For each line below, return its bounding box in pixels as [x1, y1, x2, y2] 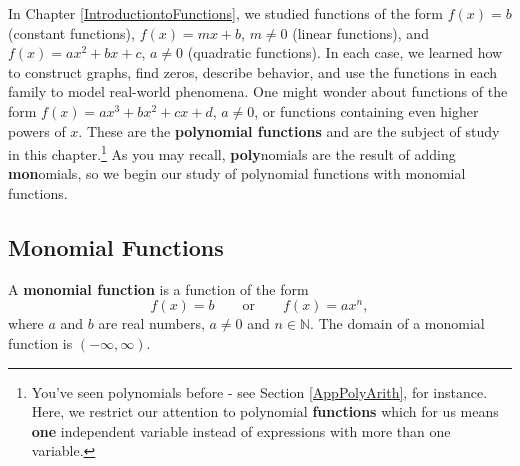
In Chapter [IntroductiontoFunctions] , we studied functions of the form [8, 3, 444, 23]
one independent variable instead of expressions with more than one [31, 420, 451, 441]
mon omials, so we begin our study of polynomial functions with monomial [8, 163, 466, 184]
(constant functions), [8, 22, 135, 43]
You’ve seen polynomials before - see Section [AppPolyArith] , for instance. [31, 381, 488, 402]
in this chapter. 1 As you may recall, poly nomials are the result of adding [8, 141, 456, 164]
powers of [8, 120, 66, 141]
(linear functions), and [292, 22, 429, 43]
